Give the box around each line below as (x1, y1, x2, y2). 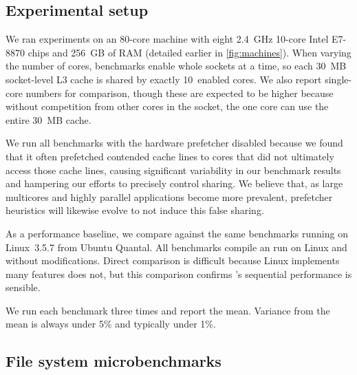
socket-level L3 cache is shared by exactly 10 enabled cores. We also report (6, 72, 322, 86)
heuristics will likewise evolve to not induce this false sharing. (6, 203, 264, 217)
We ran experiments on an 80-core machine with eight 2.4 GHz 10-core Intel (6, 32, 329, 46)
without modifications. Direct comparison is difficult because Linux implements (6, 253, 340, 268)
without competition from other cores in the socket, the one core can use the (6, 99, 329, 114)
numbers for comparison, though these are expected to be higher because (25, 85, 334, 100)
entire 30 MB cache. (6, 112, 91, 127)
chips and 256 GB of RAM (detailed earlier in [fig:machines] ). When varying (28, 45, 351, 59)
